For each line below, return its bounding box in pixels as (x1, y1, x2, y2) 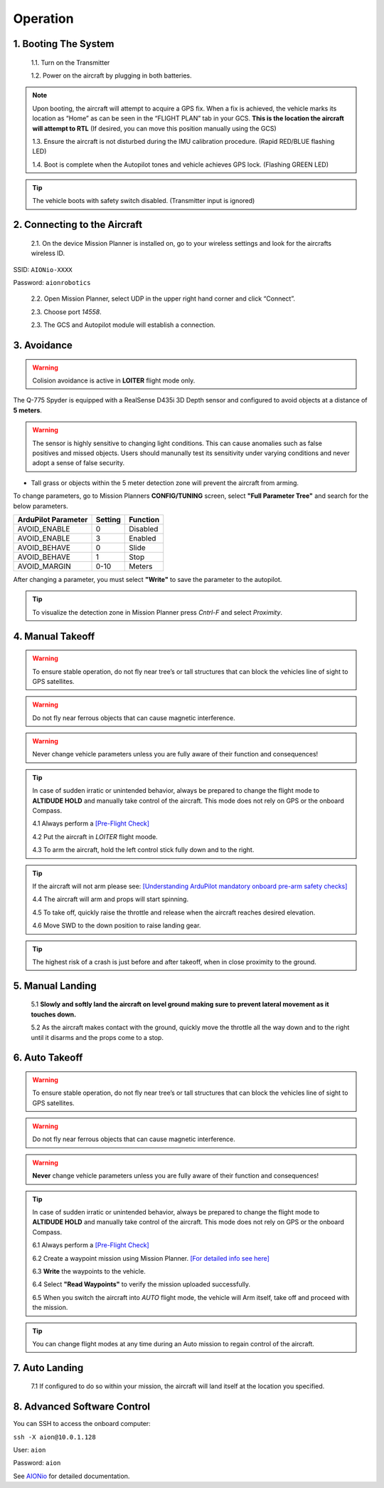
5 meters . (13, 406, 43, 415)
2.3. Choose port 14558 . (31, 307, 102, 316)
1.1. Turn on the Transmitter (31, 58, 110, 67)
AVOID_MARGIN (17, 561, 71, 571)
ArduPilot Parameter (17, 514, 88, 524)
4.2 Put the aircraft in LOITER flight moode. (32, 832, 158, 841)
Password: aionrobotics (13, 279, 91, 287)
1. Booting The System (13, 38, 114, 50)
